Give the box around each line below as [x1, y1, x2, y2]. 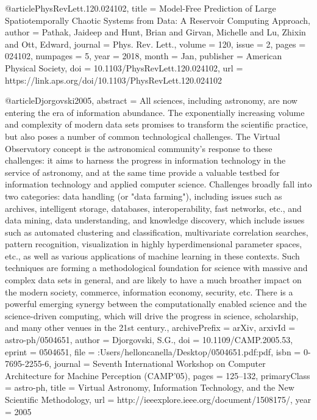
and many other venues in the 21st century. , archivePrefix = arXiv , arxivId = [5, 321, 296, 334]
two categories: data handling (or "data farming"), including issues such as [5, 189, 282, 202]
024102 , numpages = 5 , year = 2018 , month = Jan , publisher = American [5, 49, 282, 62]
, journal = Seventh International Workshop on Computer [49, 357, 266, 370]
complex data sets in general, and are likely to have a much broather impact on [5, 273, 302, 286]
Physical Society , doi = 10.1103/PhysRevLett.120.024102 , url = [5, 61, 243, 74]
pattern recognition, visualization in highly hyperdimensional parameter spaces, [5, 237, 302, 250]
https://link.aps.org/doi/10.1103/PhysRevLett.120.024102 [5, 73, 222, 86]
